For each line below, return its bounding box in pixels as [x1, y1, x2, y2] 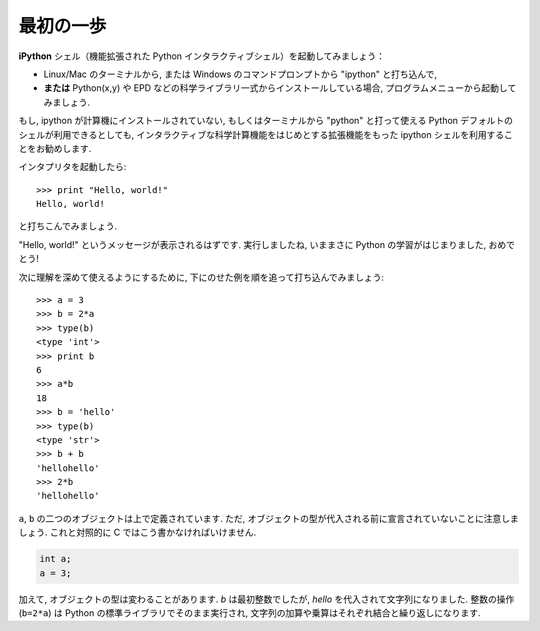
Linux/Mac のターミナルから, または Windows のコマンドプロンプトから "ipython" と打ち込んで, [43, 68, 437, 80]
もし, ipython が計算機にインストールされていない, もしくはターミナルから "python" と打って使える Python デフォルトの [18, 115, 514, 127]
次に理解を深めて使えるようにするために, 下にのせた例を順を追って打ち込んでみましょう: [18, 271, 385, 283]
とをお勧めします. [18, 142, 92, 154]
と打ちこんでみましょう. [18, 220, 118, 232]
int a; [39, 553, 72, 565]
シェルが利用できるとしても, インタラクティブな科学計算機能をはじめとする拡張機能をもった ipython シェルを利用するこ [18, 128, 514, 140]
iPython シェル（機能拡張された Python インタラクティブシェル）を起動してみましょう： [18, 50, 385, 62]
